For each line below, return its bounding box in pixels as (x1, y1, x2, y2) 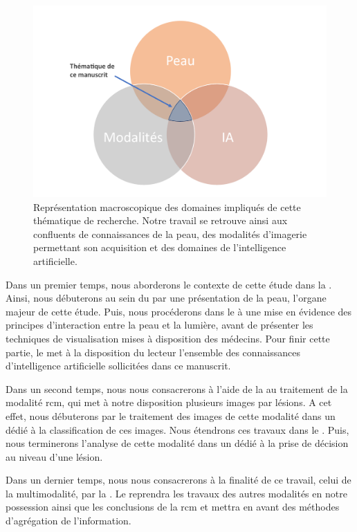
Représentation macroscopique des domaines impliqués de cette (33, 199, 301, 214)
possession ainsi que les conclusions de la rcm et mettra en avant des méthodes (6, 499, 340, 514)
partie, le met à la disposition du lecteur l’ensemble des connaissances (6, 345, 301, 359)
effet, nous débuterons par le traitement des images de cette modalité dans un (6, 408, 336, 423)
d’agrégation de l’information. (6, 513, 131, 528)
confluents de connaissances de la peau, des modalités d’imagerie (33, 226, 307, 241)
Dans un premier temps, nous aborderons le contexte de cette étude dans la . (6, 277, 332, 291)
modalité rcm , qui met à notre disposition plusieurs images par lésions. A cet (6, 395, 332, 410)
